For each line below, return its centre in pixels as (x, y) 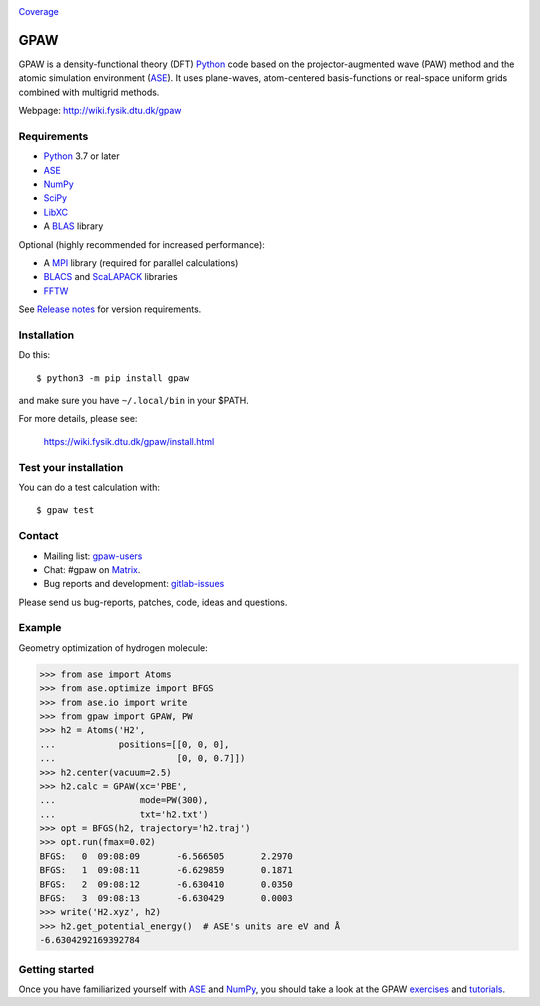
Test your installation (71, 467)
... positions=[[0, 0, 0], (134, 744)
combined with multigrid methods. (89, 92)
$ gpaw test (65, 510)
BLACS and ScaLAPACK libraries (111, 277)
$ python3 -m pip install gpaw (113, 378)
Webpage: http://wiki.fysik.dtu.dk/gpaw (100, 111)
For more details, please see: (78, 419)
